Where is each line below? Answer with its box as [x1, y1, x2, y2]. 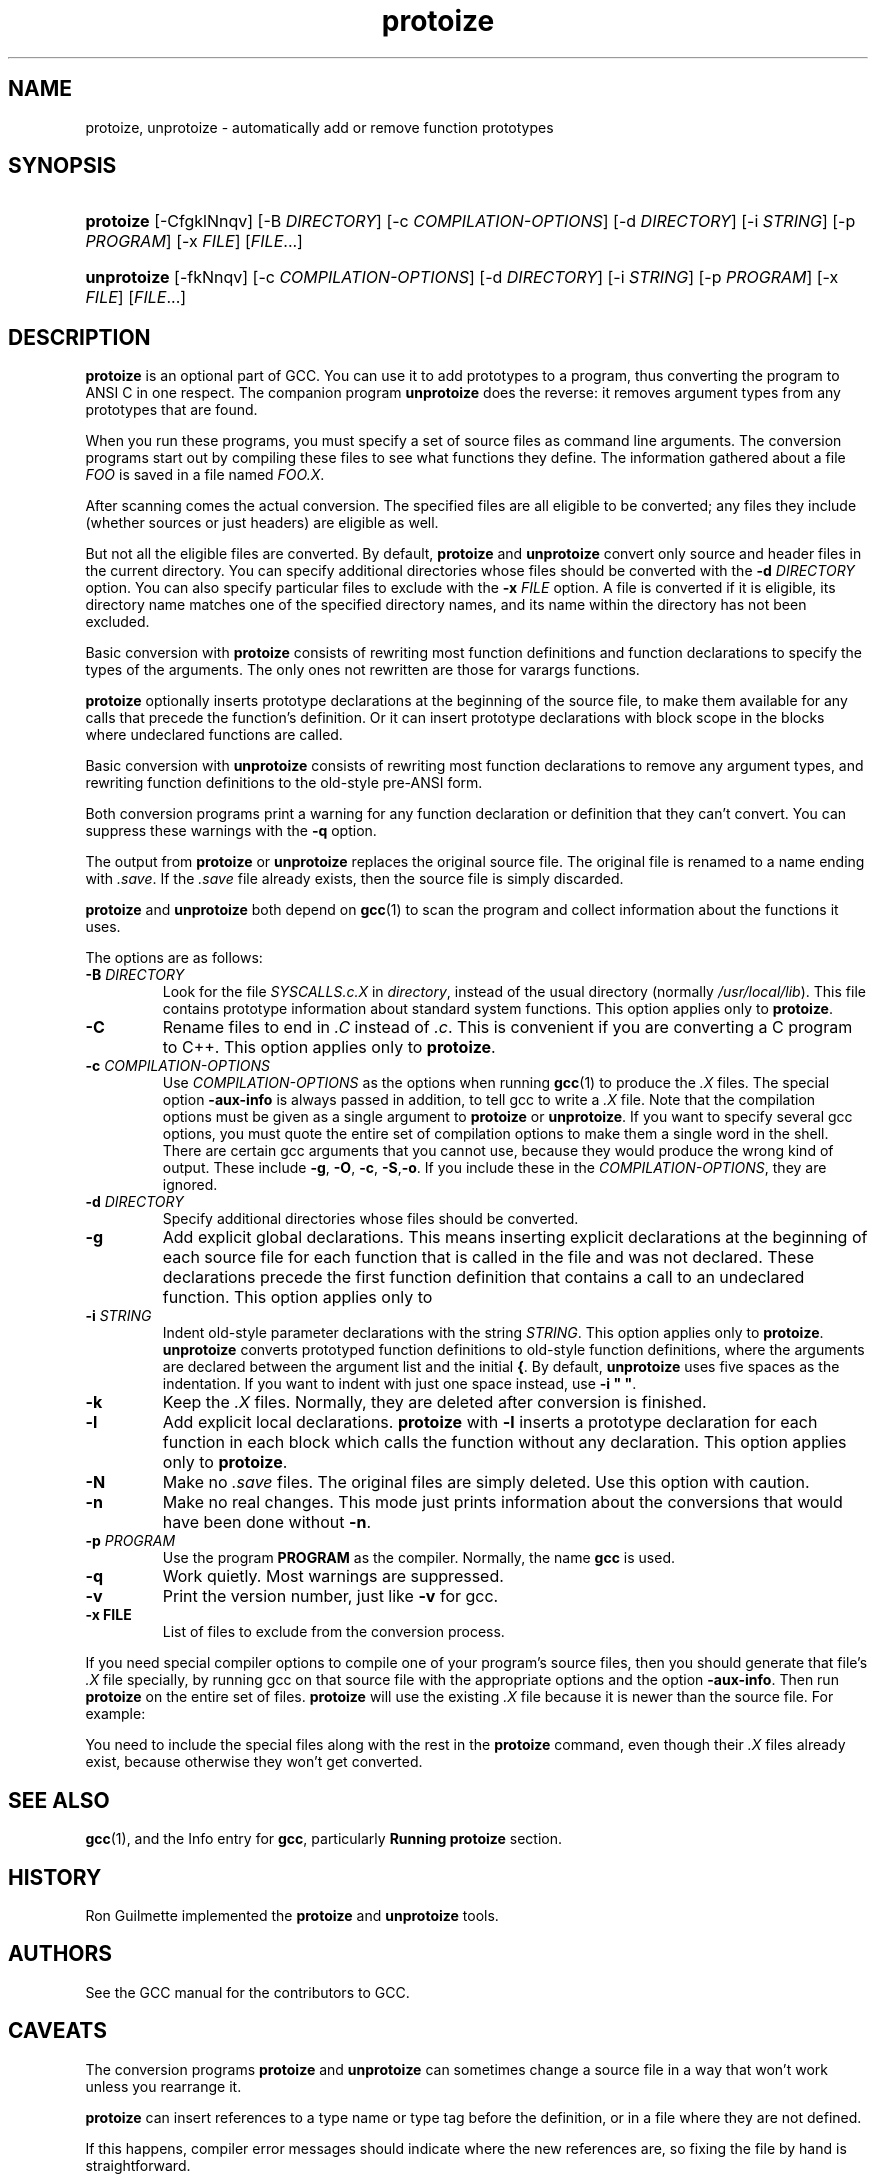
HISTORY [8, 1864, 102, 1890]
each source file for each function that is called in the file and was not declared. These [162, 1247, 815, 1268]
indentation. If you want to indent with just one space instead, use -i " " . [162, 1375, 637, 1393]
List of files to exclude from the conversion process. [162, 1623, 505, 1641]
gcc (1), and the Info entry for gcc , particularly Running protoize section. [85, 1830, 563, 1848]
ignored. [162, 1176, 218, 1194]
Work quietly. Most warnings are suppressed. [162, 1566, 504, 1587]
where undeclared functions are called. [85, 726, 343, 744]
